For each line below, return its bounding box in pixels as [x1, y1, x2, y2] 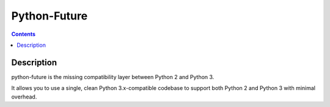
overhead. [11, 93, 37, 100]
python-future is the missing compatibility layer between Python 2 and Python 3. [11, 73, 215, 80]
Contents [11, 30, 36, 38]
